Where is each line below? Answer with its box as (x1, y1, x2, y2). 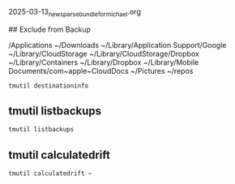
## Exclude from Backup (8, 24, 92, 34)
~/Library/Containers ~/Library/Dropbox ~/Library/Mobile (8, 57, 199, 67)
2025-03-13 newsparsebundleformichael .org (8, 7, 142, 19)
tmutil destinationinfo (8, 81, 89, 90)
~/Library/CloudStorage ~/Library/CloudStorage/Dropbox (8, 49, 200, 58)
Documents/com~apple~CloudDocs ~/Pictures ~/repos (8, 66, 194, 75)
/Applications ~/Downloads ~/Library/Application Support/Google (8, 40, 227, 49)
